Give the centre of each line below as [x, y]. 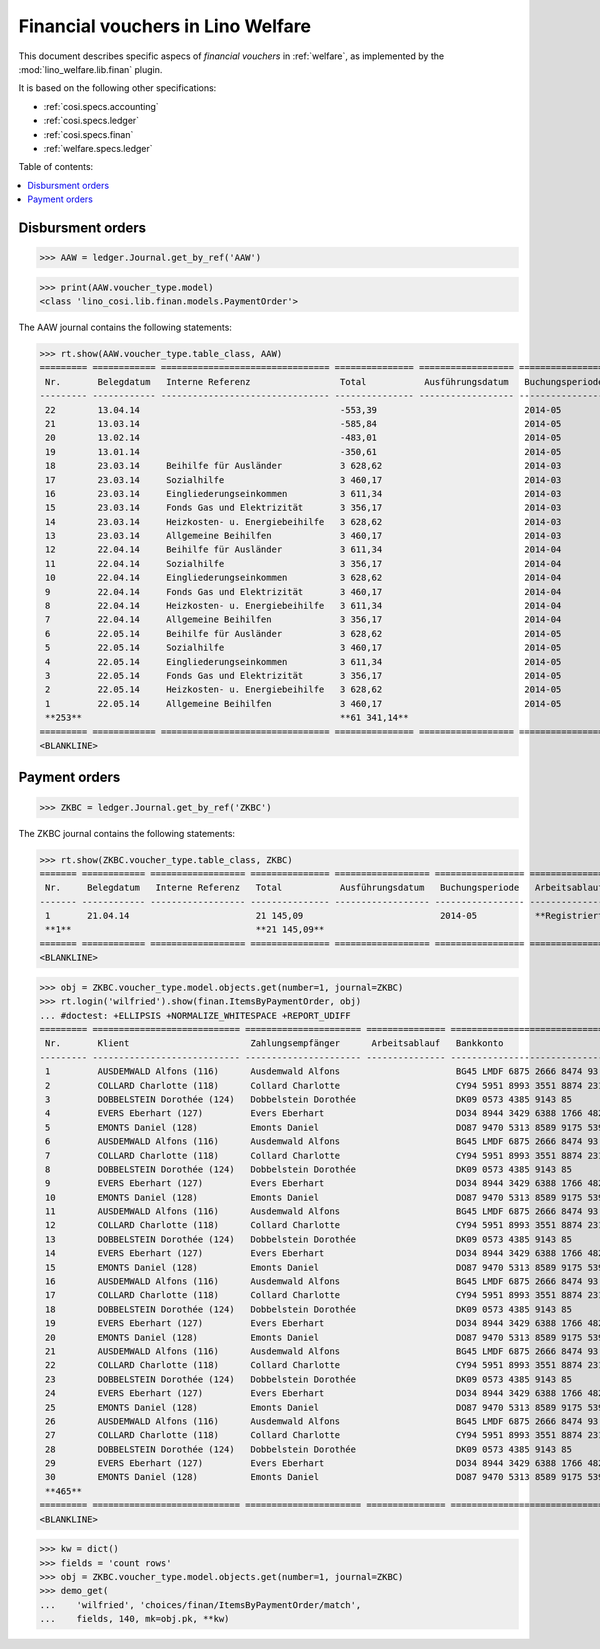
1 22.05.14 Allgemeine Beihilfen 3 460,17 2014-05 [303, 703]
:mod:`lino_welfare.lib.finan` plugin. [90, 69]
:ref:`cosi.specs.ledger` [91, 121]
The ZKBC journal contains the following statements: [126, 833]
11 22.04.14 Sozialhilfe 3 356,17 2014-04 [303, 563]
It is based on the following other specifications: [117, 88]
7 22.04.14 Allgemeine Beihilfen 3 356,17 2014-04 [303, 619]
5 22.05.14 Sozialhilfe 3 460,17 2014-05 [303, 648]
